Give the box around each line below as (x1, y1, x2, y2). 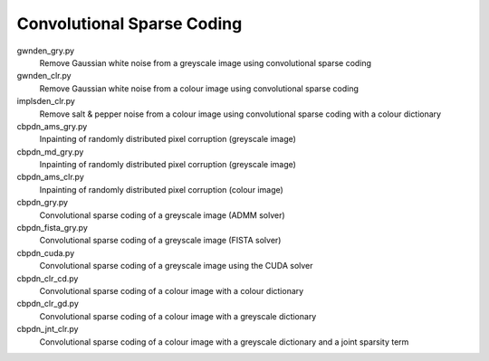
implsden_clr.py (16, 96, 76, 107)
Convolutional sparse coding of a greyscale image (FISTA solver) (39, 235, 282, 246)
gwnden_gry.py (16, 45, 75, 56)
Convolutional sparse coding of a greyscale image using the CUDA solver (39, 261, 313, 271)
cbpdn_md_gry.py (16, 146, 84, 157)
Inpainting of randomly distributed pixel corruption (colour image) (39, 184, 284, 195)
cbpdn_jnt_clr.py (16, 324, 79, 335)
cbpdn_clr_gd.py (16, 299, 79, 309)
